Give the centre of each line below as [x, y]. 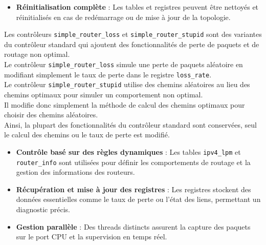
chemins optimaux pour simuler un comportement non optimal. [104, 94]
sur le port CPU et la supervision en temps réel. [92, 237]
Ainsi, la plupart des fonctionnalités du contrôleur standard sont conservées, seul [130, 124]
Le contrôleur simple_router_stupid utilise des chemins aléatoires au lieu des [127, 84]
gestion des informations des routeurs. [75, 172]
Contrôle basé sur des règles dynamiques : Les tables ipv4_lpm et [128, 151]
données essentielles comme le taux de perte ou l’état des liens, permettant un [138, 199]
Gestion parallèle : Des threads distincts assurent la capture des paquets [133, 226]
